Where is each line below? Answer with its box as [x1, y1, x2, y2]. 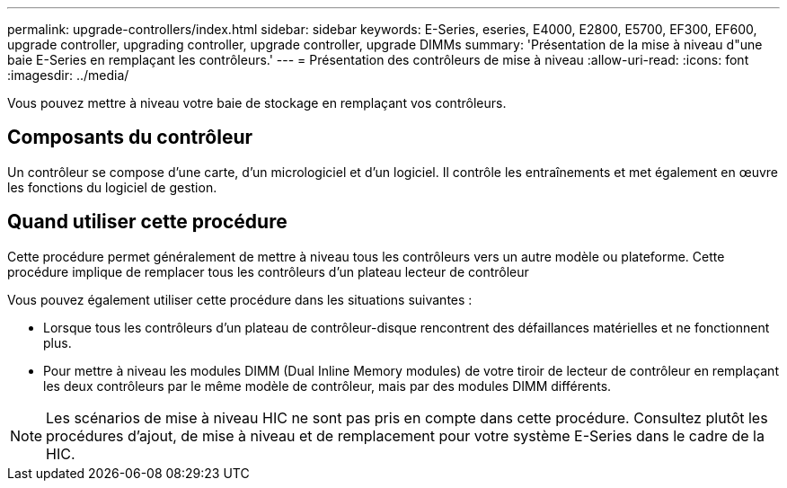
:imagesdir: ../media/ [7, 67, 129, 83]
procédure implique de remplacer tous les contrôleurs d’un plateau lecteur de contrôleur [7, 263, 529, 279]
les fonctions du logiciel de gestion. [7, 179, 217, 195]
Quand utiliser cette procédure [7, 210, 287, 234]
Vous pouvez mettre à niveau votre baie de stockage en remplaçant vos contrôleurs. [7, 95, 507, 111]
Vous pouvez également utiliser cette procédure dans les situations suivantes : [7, 291, 473, 307]
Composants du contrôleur [7, 126, 253, 149]
